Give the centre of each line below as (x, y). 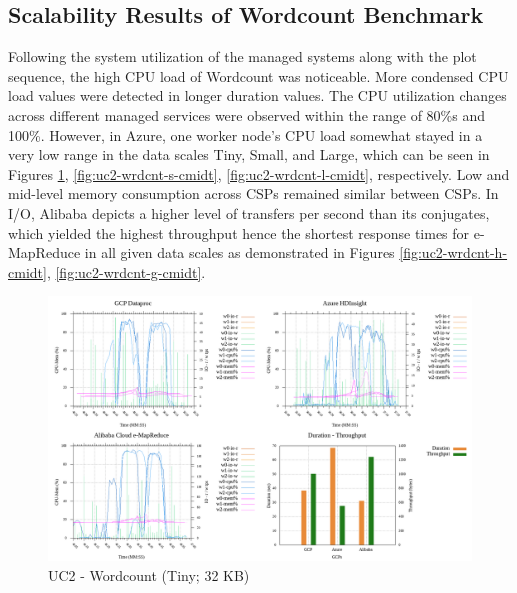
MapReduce (44, 252)
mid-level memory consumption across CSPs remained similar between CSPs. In (253, 193)
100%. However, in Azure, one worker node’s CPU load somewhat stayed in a (245, 134)
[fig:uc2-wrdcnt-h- (453, 252)
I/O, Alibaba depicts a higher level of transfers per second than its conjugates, (249, 212)
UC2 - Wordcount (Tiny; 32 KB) (149, 574)
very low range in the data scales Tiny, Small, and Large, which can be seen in (249, 154)
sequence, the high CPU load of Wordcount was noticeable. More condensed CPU (258, 75)
